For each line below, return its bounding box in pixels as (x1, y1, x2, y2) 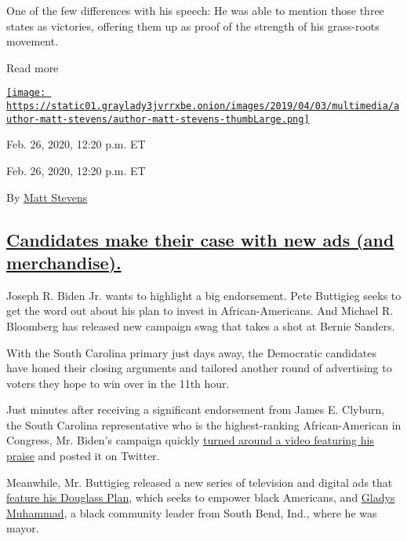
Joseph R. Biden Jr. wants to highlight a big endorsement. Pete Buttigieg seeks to (6, 287, 402, 303)
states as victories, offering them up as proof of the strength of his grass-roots (6, 17, 380, 34)
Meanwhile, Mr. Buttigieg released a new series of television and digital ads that (6, 473, 393, 490)
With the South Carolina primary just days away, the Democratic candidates (6, 344, 376, 360)
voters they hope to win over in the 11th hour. (6, 375, 230, 391)
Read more (6, 59, 59, 75)
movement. (6, 33, 59, 49)
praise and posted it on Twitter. (6, 448, 160, 464)
